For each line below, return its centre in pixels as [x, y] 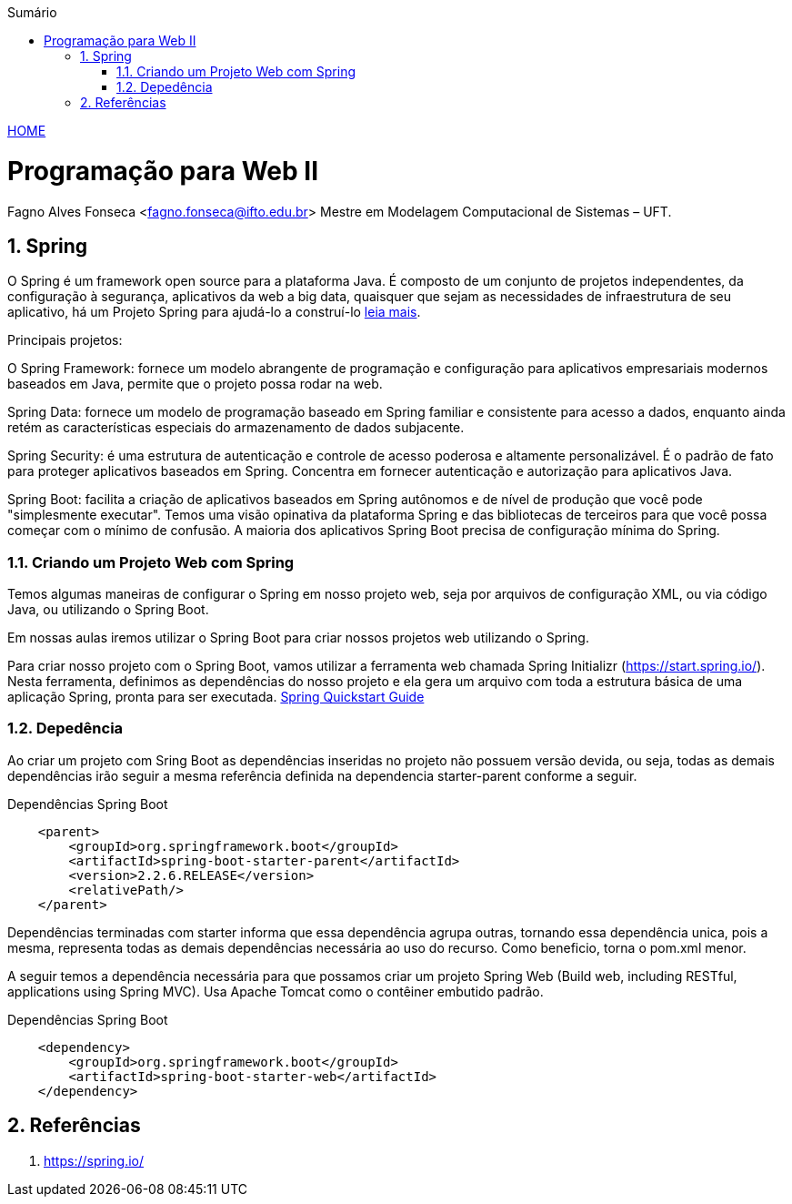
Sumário [32, 12]
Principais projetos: [65, 340]
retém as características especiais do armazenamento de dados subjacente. [236, 428]
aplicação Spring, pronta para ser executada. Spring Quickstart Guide [216, 697]
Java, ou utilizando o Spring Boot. [108, 610]
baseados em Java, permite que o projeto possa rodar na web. [195, 384]
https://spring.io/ [94, 1160]
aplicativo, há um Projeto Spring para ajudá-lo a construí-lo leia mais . [214, 312]
